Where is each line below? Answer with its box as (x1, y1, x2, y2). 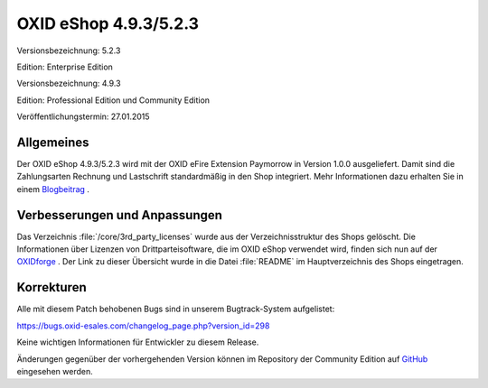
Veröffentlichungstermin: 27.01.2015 (16, 111, 150, 122)
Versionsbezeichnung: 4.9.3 (16, 78, 121, 89)
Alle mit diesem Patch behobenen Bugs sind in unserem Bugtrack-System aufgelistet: (16, 303, 335, 315)
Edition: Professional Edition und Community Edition (16, 95, 211, 106)
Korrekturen (16, 280, 87, 295)
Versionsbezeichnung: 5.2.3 (16, 45, 121, 56)
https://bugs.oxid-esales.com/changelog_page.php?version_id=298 (16, 320, 270, 331)
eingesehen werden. (16, 365, 94, 376)
